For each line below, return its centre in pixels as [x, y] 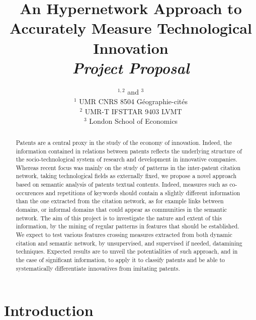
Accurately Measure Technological [131, 28]
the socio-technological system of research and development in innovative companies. [126, 159]
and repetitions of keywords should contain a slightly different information [143, 192]
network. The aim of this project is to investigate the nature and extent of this [119, 218]
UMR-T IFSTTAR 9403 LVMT [133, 111]
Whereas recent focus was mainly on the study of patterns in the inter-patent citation [128, 167]
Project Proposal [131, 67]
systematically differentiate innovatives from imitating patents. [98, 268]
